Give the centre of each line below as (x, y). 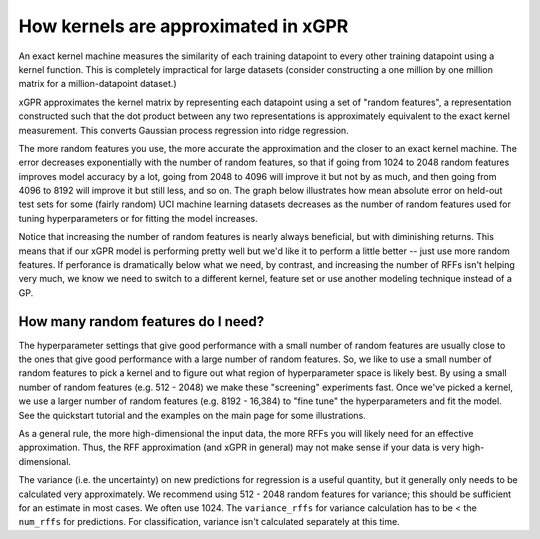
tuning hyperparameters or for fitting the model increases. (138, 218)
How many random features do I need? (141, 321)
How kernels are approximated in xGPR (183, 26)
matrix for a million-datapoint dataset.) (97, 84)
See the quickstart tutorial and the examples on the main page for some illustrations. (192, 415)
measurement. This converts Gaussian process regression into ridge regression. (183, 130)
